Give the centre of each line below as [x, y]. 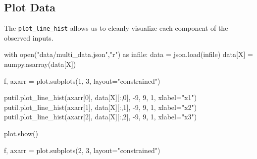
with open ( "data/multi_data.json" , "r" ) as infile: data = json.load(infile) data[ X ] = [128, 54]
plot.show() [21, 133]
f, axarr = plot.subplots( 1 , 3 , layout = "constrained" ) [82, 80]
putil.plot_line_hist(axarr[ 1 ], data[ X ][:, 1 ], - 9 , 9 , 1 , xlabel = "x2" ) [101, 107]
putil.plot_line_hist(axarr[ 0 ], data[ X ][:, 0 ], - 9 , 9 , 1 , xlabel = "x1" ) [101, 97]
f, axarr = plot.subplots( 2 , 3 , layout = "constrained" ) [82, 150]
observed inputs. [29, 37]
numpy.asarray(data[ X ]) [40, 64]
